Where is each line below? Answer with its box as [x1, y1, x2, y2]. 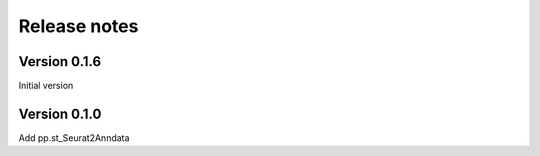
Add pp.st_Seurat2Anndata [18, 131, 130, 144]
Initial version [18, 80, 74, 92]
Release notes [18, 15, 139, 37]
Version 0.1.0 [18, 105, 102, 122]
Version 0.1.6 [18, 53, 102, 70]
